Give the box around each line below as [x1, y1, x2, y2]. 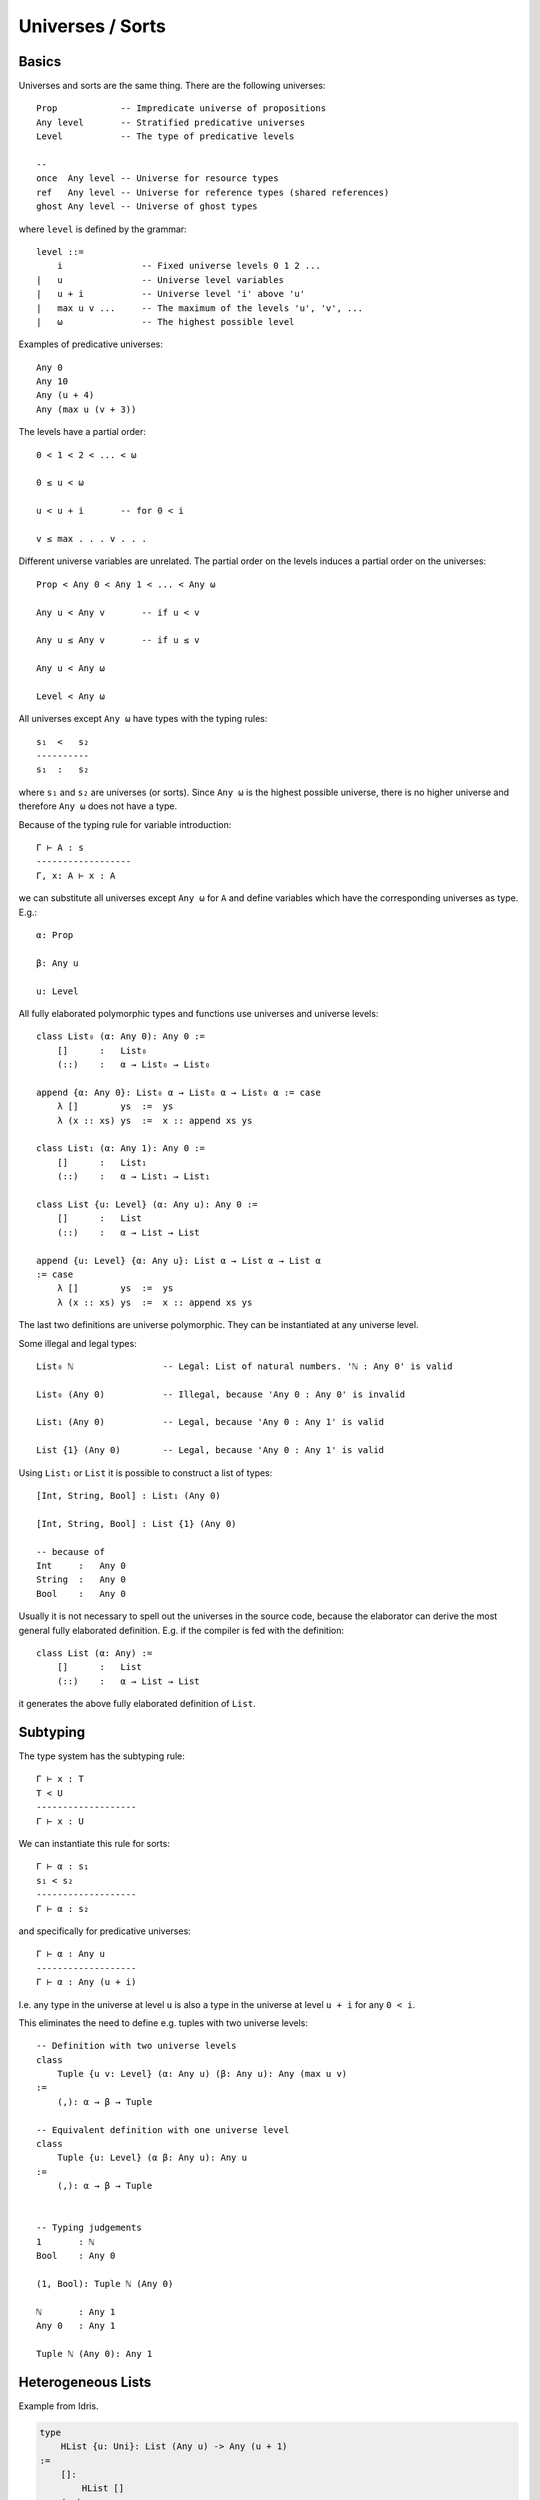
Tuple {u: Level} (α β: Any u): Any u [56, 2152, 248, 2164]
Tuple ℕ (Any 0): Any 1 [36, 2348, 153, 2359]
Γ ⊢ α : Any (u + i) [36, 1976, 137, 1988]
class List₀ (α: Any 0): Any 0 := [36, 1031, 205, 1042]
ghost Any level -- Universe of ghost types [36, 201, 259, 212]
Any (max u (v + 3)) [36, 403, 137, 415]
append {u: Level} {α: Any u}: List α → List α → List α [36, 1255, 322, 1266]
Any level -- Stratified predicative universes [36, 116, 305, 128]
